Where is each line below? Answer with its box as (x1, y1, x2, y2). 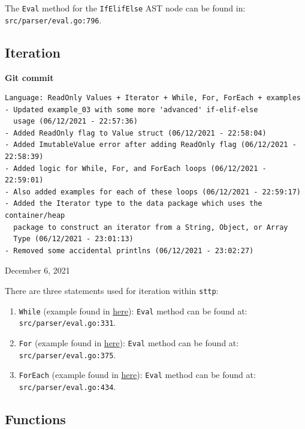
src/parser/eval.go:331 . (19, 316, 116, 329)
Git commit (5, 71, 54, 83)
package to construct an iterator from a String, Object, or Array (13, 223, 288, 232)
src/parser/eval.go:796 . (5, 13, 102, 26)
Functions (5, 410, 66, 428)
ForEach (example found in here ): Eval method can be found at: (19, 368, 256, 381)
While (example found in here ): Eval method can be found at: (19, 304, 247, 317)
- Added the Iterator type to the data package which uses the (5, 199, 262, 208)
